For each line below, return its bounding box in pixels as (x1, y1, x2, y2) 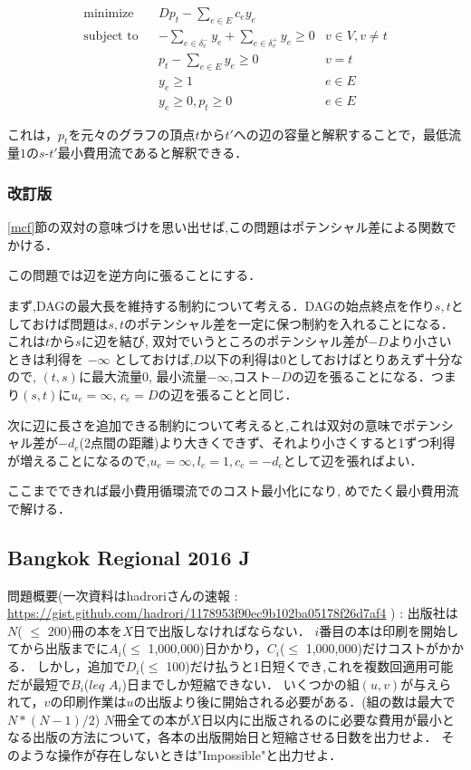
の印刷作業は (50, 692, 127, 711)
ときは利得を (7, 349, 83, 368)
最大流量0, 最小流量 (91, 367, 207, 386)
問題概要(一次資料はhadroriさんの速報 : (7, 585, 238, 604)
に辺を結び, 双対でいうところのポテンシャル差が (81, 332, 369, 351)
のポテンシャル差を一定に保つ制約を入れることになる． (124, 313, 455, 332)
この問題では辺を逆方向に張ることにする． (7, 265, 262, 284)
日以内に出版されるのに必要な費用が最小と (200, 709, 455, 728)
